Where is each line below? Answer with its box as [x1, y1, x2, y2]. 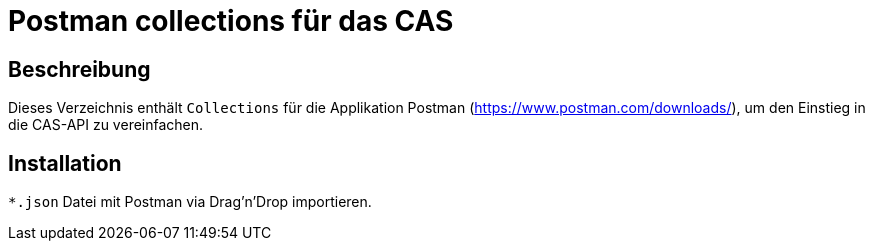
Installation [8, 150, 122, 176]
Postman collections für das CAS [8, 4, 454, 38]
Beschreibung [8, 56, 151, 82]
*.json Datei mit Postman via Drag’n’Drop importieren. [8, 193, 372, 211]
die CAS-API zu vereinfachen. [8, 116, 204, 134]
